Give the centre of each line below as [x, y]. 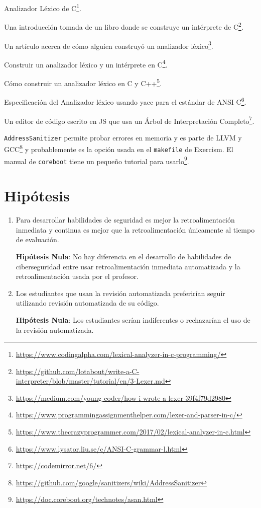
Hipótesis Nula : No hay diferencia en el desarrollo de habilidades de [123, 256]
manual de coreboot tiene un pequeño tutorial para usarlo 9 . [97, 160]
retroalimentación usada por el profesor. [77, 276]
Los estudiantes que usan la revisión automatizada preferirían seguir [120, 293]
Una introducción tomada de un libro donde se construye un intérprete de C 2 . [124, 26]
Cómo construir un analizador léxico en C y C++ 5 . [83, 82]
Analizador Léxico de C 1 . [43, 7]
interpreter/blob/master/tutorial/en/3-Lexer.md [90, 381]
